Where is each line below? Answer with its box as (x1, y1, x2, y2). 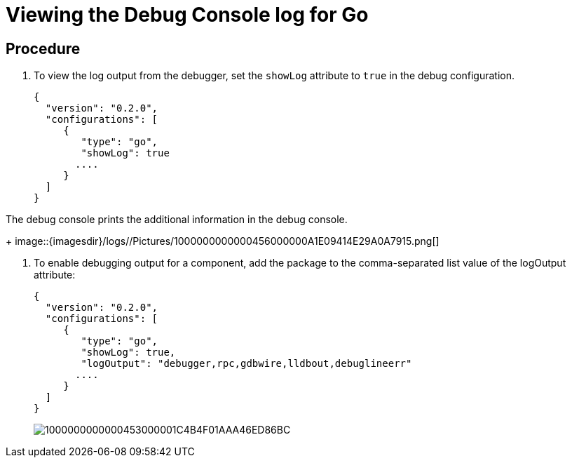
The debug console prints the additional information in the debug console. (6, 213, 348, 226)
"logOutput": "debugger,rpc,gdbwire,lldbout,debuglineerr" (81, 358, 412, 370)
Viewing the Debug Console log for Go (6, 3, 369, 27)
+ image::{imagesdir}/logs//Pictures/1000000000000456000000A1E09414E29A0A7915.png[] (6, 235, 440, 248)
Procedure (6, 39, 81, 58)
